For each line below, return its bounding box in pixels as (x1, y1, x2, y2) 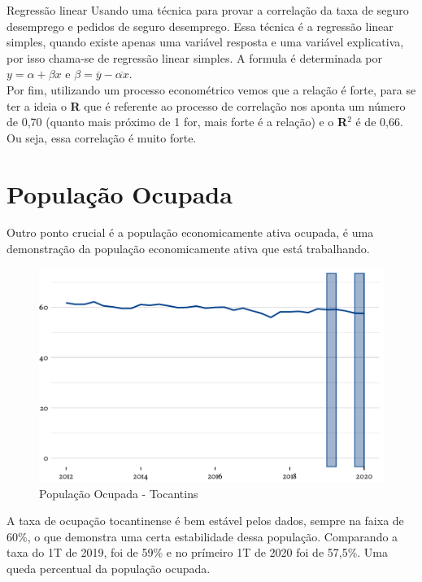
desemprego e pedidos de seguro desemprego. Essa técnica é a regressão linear (7, 17, 394, 34)
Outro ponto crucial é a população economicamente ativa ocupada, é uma (7, 224, 374, 241)
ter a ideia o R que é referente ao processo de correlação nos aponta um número (7, 97, 406, 114)
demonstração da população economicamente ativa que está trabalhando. (7, 240, 370, 257)
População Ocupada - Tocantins (39, 484, 198, 501)
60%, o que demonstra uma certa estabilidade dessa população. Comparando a (7, 527, 398, 545)
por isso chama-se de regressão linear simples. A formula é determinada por (7, 49, 382, 66)
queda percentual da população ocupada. (7, 559, 211, 576)
